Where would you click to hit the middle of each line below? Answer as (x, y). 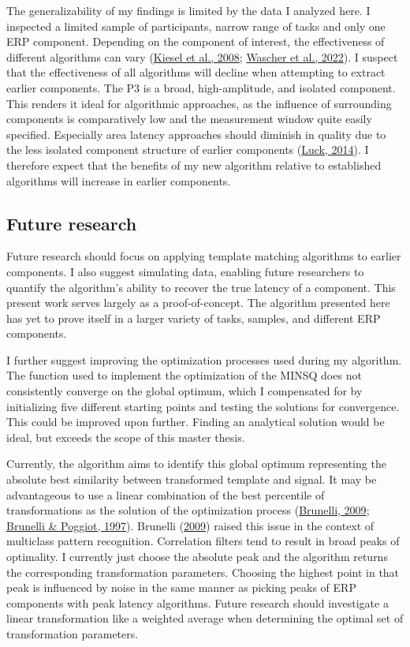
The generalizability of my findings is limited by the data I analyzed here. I (188, 10)
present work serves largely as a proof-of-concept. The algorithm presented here (198, 303)
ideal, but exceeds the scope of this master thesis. (126, 437)
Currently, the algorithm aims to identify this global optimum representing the (196, 464)
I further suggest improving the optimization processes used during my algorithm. (204, 359)
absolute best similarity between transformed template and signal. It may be (192, 479)
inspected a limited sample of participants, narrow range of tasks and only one (196, 26)
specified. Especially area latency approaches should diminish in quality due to (196, 134)
